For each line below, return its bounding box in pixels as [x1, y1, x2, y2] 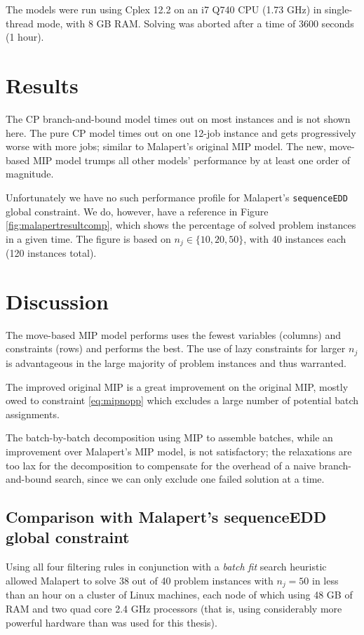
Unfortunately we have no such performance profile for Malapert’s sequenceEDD [6, 189, 348, 204]
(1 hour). [6, 29, 44, 44]
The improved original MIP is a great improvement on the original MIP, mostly [6, 379, 349, 394]
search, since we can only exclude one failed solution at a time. [55, 472, 325, 486]
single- [325, 2, 353, 16]
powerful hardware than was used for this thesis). [6, 615, 217, 629]
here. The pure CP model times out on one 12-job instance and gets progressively [6, 125, 356, 140]
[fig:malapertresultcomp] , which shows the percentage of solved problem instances [6, 218, 356, 232]
